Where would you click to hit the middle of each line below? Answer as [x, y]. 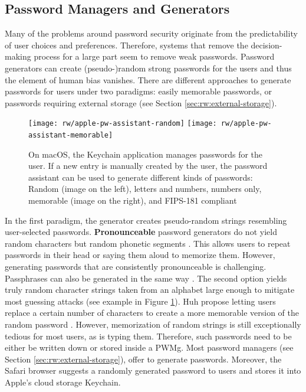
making [18, 56]
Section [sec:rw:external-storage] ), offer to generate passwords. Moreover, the [143, 359]
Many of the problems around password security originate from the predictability [151, 33]
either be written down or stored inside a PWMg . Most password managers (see [149, 347]
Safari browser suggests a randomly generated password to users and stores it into [153, 370]
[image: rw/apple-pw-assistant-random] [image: [123, 124]
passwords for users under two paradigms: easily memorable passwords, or [138, 91]
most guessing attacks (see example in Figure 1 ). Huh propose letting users [140, 301]
